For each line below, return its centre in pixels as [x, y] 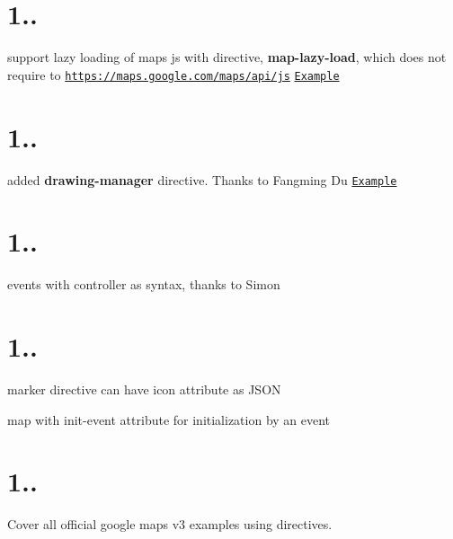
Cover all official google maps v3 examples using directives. [170, 524]
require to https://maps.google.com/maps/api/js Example [173, 74]
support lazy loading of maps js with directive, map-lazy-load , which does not [227, 57]
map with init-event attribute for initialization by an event [169, 419]
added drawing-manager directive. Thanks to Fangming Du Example [202, 179]
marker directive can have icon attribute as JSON [144, 389]
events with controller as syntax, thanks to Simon [144, 284]
